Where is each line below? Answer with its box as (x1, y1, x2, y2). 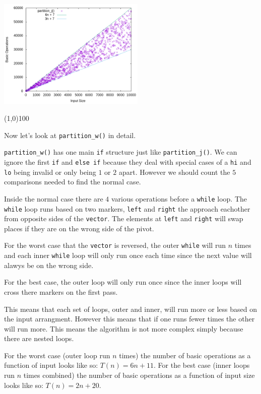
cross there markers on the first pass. (4, 286, 118, 297)
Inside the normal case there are (4, 193, 103, 204)
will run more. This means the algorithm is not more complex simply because (4, 323, 243, 334)
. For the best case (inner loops (154, 360, 250, 370)
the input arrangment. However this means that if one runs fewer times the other (4, 313, 255, 324)
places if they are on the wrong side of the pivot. (4, 223, 154, 233)
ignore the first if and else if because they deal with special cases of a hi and (4, 156, 251, 167)
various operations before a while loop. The (111, 193, 247, 204)
